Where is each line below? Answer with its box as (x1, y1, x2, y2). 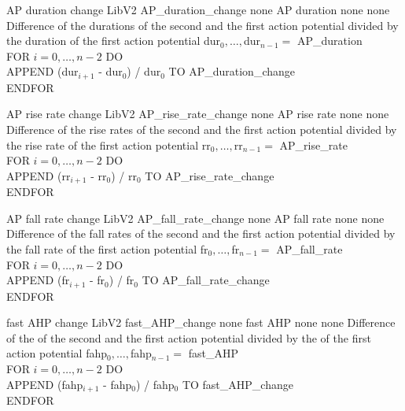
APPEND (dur (6, 63, 79, 80)
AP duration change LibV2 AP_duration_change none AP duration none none (6, 2, 390, 17)
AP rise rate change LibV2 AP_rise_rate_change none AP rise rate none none (6, 106, 389, 122)
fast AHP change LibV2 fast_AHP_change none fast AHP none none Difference (6, 314, 396, 331)
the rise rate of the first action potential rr (6, 136, 211, 153)
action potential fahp (6, 345, 107, 361)
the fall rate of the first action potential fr (6, 241, 208, 257)
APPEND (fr (6, 272, 70, 288)
